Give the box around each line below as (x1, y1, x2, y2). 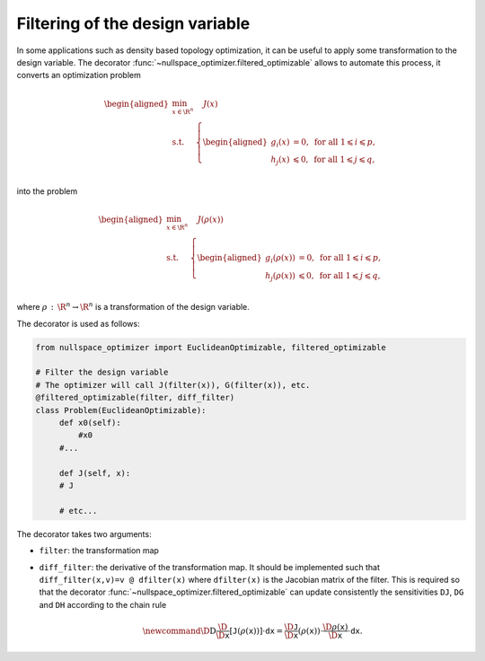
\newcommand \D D (142, 625, 216, 636)
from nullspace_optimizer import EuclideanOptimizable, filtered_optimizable (35, 342, 386, 352)
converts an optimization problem (16, 70, 141, 81)
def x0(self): (58, 418, 121, 428)
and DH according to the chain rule (39, 599, 167, 610)
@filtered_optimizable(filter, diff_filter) (35, 392, 235, 403)
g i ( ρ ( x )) (265, 252, 295, 265)
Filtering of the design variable (16, 13, 251, 33)
